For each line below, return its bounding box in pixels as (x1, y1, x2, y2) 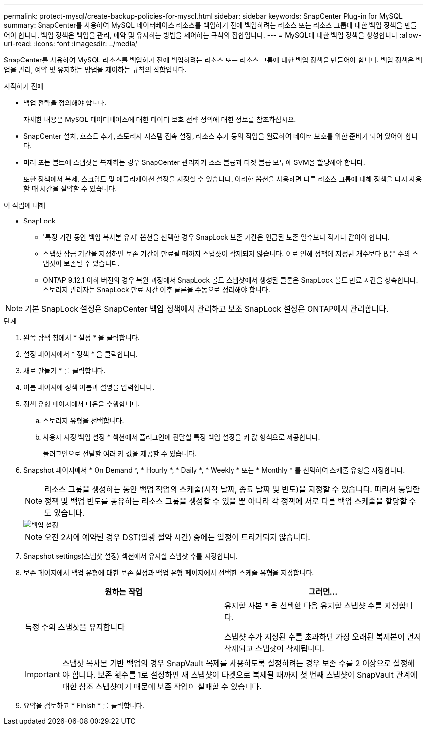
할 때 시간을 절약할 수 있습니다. (23, 184, 117, 193)
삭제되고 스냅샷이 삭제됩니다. (224, 644, 324, 653)
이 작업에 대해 (4, 201, 46, 209)
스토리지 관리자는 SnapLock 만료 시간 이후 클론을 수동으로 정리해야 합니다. (43, 285, 270, 294)
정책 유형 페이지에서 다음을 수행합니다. (23, 400, 140, 408)
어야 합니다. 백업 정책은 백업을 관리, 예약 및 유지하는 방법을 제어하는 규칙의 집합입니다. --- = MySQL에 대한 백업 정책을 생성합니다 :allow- (4, 31, 422, 39)
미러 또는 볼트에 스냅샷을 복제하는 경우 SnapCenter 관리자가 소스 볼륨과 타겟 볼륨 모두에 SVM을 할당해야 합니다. (23, 158, 365, 166)
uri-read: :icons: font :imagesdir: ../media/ (4, 40, 137, 48)
